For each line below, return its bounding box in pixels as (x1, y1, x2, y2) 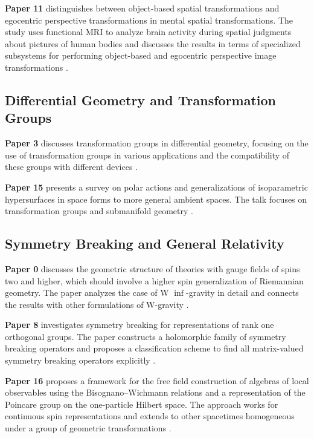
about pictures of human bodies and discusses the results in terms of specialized (5, 37, 301, 50)
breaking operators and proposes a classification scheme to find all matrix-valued (5, 342, 304, 355)
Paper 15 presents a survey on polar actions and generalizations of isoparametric (5, 180, 308, 193)
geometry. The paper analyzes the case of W (5, 286, 169, 299)
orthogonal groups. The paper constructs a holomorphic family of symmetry (5, 330, 286, 342)
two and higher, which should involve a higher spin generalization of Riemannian (5, 274, 304, 287)
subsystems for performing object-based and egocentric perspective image (5, 49, 277, 62)
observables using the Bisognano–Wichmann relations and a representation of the (5, 386, 306, 399)
